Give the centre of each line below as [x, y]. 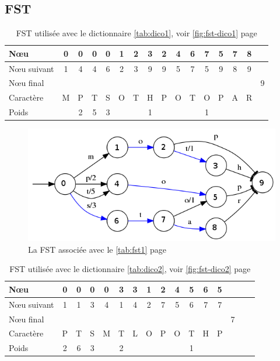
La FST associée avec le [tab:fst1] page [97, 249]
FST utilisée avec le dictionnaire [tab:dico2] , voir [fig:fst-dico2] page [130, 269]
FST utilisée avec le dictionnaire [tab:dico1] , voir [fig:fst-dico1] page [136, 33]
